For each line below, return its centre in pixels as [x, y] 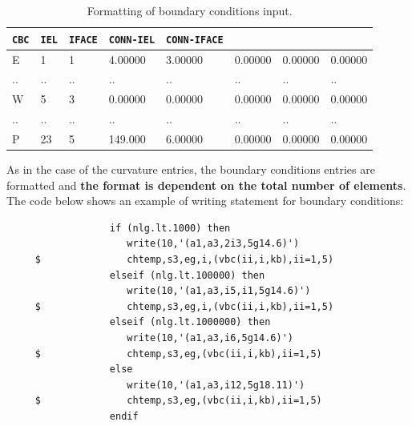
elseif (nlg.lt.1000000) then [190, 322]
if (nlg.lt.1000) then [170, 228]
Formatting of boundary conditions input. [190, 10]
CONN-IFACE [195, 40]
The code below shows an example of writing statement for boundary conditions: [205, 201]
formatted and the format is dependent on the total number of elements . [206, 185]
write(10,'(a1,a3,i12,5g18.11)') [216, 385]
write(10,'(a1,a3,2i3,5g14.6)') [213, 244]
